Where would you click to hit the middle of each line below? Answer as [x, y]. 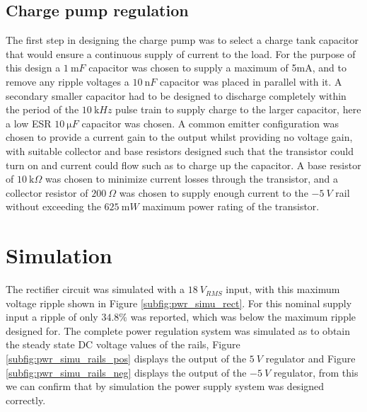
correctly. [26, 400]
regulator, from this [316, 372]
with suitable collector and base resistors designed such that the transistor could [180, 150]
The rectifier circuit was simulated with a [95, 289]
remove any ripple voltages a [68, 81]
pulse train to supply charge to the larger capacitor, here [238, 109]
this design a [33, 68]
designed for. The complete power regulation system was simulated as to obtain [178, 330]
